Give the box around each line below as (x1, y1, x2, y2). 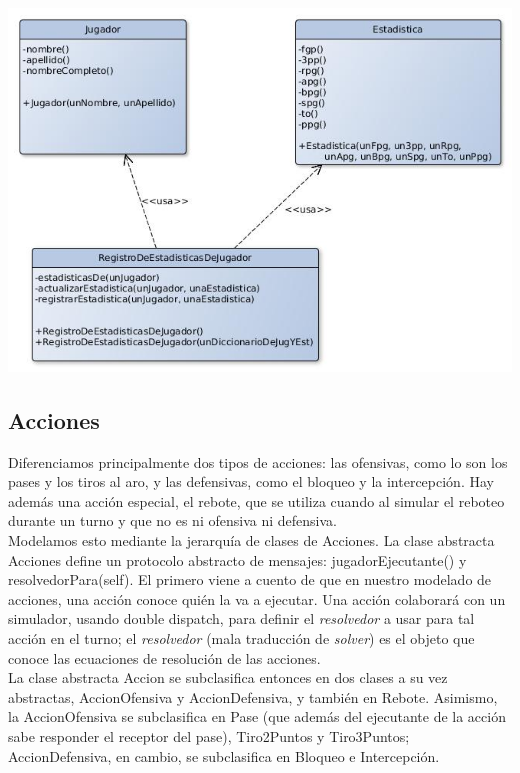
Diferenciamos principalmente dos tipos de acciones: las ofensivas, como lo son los (8, 451, 508, 472)
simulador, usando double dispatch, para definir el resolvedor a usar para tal (8, 608, 475, 629)
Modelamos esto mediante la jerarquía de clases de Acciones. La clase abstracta (8, 530, 495, 550)
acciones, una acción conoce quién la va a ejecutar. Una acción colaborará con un (8, 588, 506, 609)
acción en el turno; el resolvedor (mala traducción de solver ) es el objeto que (8, 627, 475, 648)
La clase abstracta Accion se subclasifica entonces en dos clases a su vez (8, 667, 448, 688)
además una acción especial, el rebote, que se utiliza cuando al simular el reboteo (8, 490, 505, 511)
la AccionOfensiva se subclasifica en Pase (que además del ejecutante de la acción (8, 706, 506, 727)
